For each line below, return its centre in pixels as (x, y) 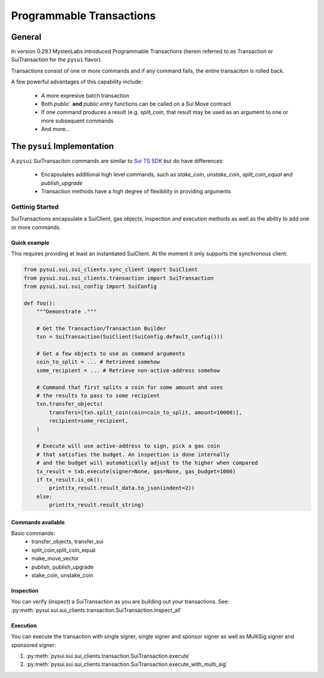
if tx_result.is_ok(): (70, 480)
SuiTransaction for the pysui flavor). (57, 59)
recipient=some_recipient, (88, 421)
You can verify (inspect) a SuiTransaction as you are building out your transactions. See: (120, 602)
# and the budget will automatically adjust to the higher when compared (147, 463)
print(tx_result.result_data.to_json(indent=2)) (122, 488)
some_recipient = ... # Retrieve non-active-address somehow (128, 370)
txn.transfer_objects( (70, 404)
